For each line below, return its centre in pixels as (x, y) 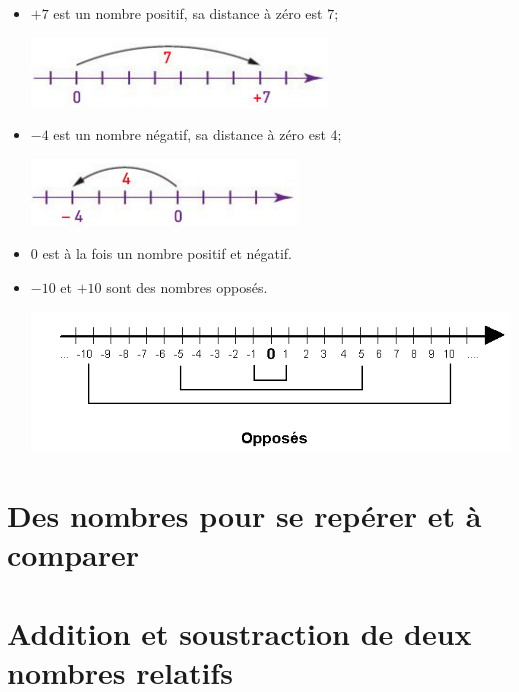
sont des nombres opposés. (187, 286)
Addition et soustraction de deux (239, 632)
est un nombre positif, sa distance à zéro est (188, 13)
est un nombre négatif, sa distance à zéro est (189, 134)
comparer (73, 554)
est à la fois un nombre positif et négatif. (167, 253)
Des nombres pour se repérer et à (244, 515)
